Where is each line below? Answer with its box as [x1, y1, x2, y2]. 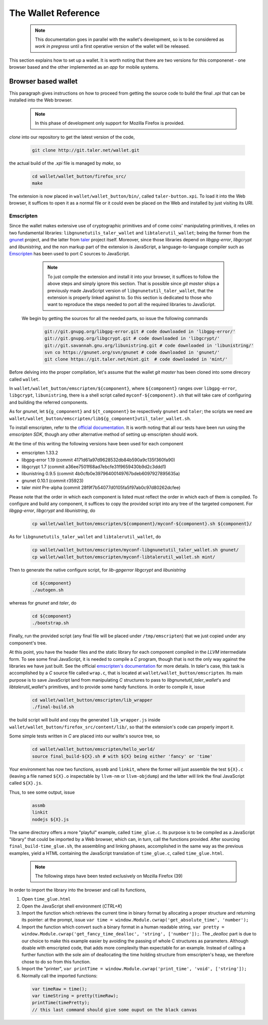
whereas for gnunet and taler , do [9, 600, 77, 606]
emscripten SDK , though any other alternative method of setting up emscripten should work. [9, 431, 199, 437]
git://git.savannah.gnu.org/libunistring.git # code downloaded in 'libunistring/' [44, 342, 254, 348]
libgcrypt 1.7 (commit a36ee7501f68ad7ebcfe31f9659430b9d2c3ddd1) [21, 463, 166, 470]
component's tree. [9, 640, 47, 646]
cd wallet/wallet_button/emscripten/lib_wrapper [32, 697, 153, 703]
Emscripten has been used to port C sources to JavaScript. [9, 251, 130, 256]
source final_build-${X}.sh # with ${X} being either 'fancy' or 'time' [32, 753, 213, 759]
